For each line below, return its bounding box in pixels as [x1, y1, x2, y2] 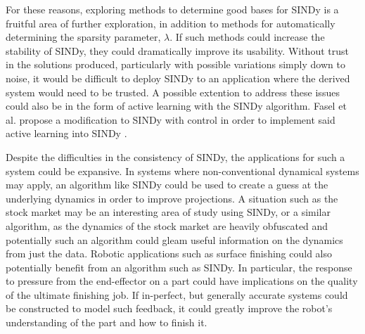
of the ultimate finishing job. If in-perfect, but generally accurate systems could [6, 287, 348, 302]
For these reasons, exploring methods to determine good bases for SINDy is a [6, 2, 339, 16]
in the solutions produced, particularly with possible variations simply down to [6, 57, 345, 72]
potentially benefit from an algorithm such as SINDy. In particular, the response [6, 259, 352, 274]
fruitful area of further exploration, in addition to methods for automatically [6, 15, 335, 30]
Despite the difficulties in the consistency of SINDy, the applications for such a [6, 149, 345, 164]
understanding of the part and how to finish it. [6, 315, 207, 330]
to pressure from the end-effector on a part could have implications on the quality [6, 274, 358, 288]
